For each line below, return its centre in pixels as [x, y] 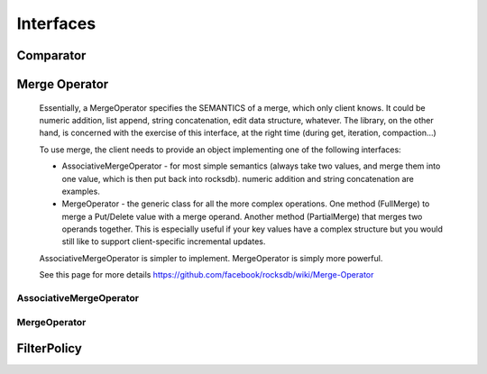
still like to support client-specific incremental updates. [164, 242]
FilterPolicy [50, 348]
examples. [81, 191]
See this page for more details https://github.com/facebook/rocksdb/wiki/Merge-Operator [207, 275]
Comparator [51, 55]
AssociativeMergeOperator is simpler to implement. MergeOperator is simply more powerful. [211, 258]
